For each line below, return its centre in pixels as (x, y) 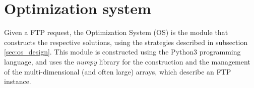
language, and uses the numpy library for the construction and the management (127, 61)
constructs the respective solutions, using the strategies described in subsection (126, 42)
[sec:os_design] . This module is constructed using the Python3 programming (122, 52)
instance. (18, 81)
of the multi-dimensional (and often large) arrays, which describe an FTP (118, 71)
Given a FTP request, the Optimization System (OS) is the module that (116, 32)
